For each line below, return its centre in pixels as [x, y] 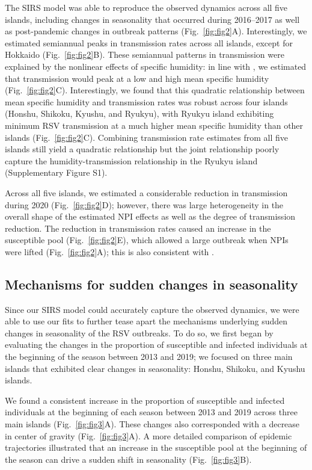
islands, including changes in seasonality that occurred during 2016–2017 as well [152, 19]
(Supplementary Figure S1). [56, 172]
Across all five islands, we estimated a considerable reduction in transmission [146, 192]
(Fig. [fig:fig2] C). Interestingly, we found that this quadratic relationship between [155, 90]
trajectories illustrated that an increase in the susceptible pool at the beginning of [156, 447]
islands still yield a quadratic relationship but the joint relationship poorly [142, 149]
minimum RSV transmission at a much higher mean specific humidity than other [154, 125]
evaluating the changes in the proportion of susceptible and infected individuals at [156, 345]
